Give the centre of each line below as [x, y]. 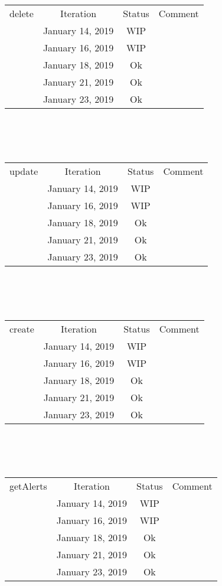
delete [22, 13]
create [22, 328]
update [24, 171]
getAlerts [28, 486]
